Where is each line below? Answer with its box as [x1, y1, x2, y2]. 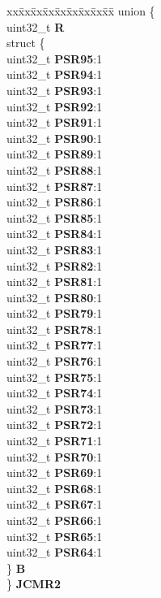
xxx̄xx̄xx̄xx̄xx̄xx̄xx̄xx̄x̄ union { [6, 2, 155, 19]
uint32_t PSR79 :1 [6, 305, 103, 322]
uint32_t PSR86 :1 [6, 193, 103, 210]
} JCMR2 [6, 575, 61, 592]
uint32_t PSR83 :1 [6, 240, 103, 258]
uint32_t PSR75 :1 [6, 368, 103, 385]
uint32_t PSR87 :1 [6, 177, 103, 194]
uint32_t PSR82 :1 [6, 257, 103, 274]
